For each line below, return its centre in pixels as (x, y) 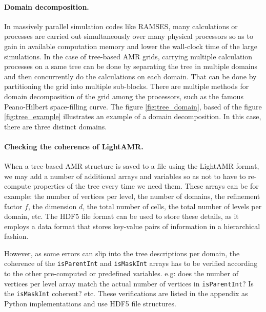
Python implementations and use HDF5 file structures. (90, 304)
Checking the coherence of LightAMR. (74, 146)
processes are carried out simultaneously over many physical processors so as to (129, 36)
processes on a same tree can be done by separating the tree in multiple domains (131, 66)
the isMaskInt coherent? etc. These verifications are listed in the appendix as (126, 293)
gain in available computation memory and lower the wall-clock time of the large (131, 46)
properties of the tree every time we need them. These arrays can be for (146, 186)
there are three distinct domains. (56, 126)
